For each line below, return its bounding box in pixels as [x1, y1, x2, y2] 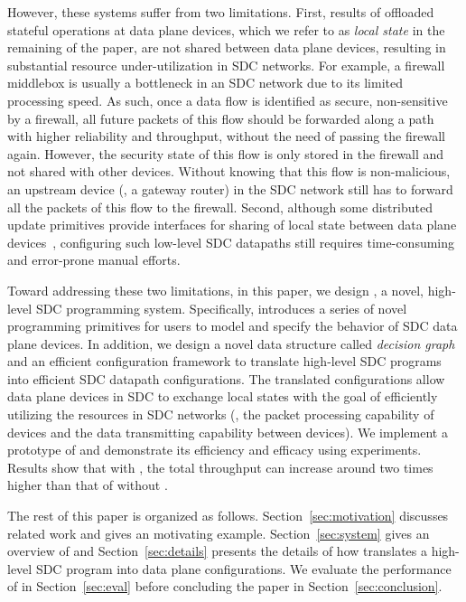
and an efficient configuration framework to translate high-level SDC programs [7, 352, 442, 371]
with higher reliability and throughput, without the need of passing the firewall [7, 127, 445, 146]
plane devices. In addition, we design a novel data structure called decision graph [7, 334, 455, 353]
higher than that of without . [7, 475, 168, 494]
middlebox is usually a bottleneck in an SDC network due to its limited [7, 73, 403, 92]
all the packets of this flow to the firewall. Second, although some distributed [7, 197, 433, 216]
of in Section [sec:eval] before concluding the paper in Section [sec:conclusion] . [7, 577, 443, 596]
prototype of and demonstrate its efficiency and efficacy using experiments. [7, 440, 422, 459]
